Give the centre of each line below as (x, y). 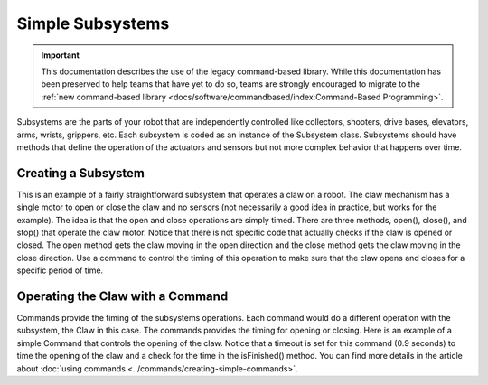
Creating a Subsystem (80, 173)
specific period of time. (60, 270)
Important (61, 55)
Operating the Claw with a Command (122, 296)
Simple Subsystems (93, 23)
